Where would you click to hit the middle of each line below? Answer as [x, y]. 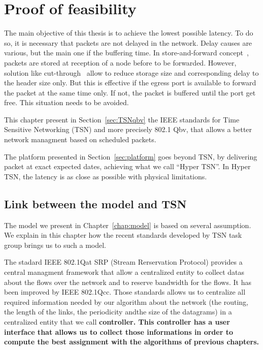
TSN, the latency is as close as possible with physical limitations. [106, 176]
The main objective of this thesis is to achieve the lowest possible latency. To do [129, 33]
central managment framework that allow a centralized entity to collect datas [124, 272]
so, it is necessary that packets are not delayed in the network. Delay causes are [128, 42]
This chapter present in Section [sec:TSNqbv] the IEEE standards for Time [122, 119]
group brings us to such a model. [55, 245]
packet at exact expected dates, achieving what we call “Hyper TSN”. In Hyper [127, 166]
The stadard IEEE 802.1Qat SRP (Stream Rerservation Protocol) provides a [123, 262]
